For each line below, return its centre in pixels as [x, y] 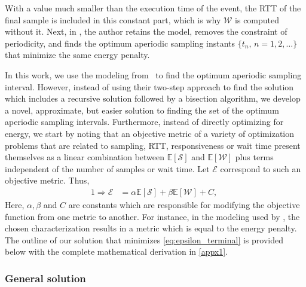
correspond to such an [261, 168]
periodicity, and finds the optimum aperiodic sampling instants [120, 43]
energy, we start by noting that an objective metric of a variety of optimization [150, 133]
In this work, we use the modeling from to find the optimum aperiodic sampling [153, 74]
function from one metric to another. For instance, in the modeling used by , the [152, 216]
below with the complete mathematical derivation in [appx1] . [117, 251]
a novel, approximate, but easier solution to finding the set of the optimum [142, 110]
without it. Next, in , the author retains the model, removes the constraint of [146, 31]
